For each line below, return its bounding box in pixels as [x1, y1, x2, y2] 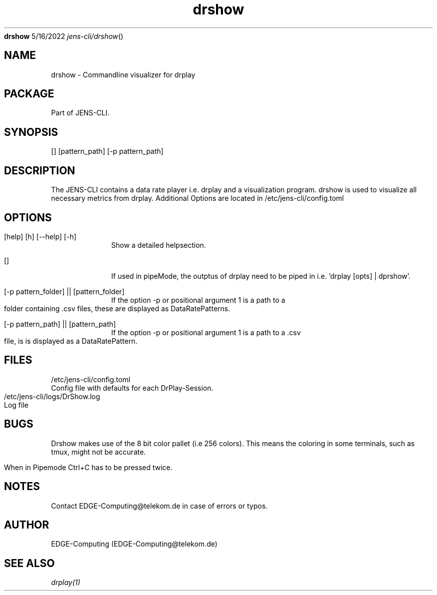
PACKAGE [4, 87, 54, 100]
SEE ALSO [4, 557, 55, 570]
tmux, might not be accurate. [51, 447, 146, 456]
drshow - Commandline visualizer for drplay [51, 70, 196, 79]
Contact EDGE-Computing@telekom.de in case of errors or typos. [51, 501, 268, 510]
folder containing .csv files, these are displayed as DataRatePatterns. [4, 304, 230, 313]
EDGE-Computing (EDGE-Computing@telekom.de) [51, 540, 218, 549]
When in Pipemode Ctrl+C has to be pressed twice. [4, 463, 173, 472]
